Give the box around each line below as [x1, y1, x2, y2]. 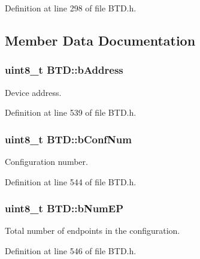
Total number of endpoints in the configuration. [5, 224, 180, 237]
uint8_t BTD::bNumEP [5, 201, 123, 216]
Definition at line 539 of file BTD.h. [5, 106, 137, 119]
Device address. [5, 86, 62, 98]
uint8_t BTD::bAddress [5, 62, 123, 77]
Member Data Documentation [5, 31, 196, 49]
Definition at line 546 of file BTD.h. [5, 245, 137, 257]
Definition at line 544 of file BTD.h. [5, 175, 137, 188]
